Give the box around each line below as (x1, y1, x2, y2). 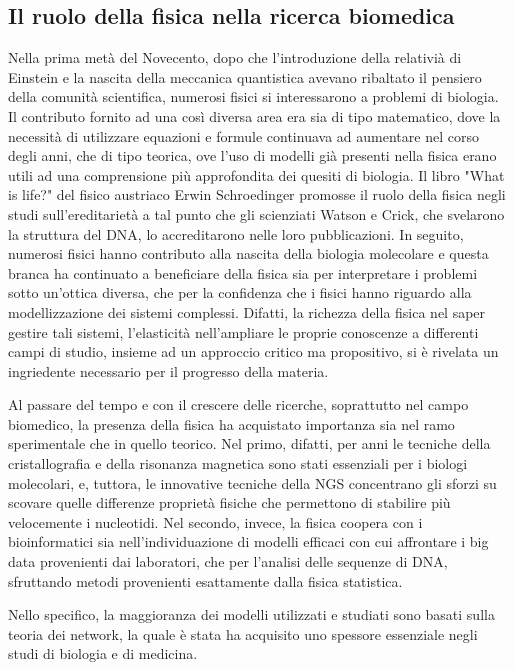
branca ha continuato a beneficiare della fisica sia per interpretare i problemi (8, 262, 478, 283)
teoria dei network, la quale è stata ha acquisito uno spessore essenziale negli (8, 623, 478, 644)
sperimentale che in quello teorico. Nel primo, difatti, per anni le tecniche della (8, 433, 491, 454)
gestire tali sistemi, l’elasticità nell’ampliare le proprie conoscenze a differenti (8, 321, 479, 342)
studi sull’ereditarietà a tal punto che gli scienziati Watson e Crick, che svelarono (8, 203, 505, 224)
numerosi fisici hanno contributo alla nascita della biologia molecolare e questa (8, 243, 489, 264)
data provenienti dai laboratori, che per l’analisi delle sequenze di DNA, (8, 551, 448, 572)
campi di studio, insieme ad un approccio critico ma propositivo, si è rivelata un (8, 341, 499, 362)
